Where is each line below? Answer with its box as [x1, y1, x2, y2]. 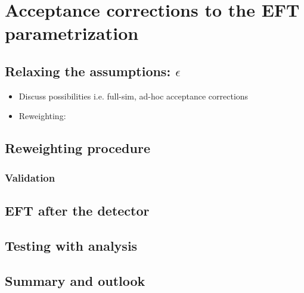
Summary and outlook [5, 271, 145, 289]
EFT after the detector [5, 201, 150, 219]
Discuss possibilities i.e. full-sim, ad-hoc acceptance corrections [18, 89, 249, 102]
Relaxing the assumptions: [5, 61, 171, 80]
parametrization [5, 21, 139, 45]
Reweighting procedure [5, 139, 150, 157]
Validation [5, 170, 55, 185]
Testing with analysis [5, 236, 138, 254]
